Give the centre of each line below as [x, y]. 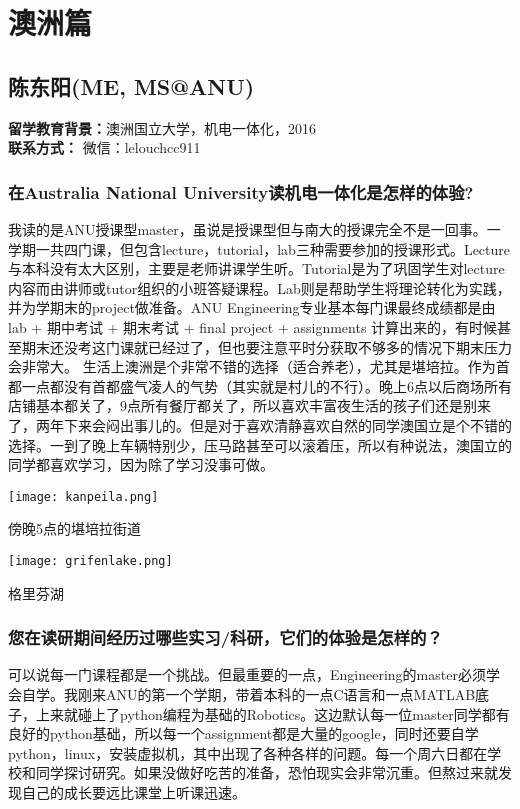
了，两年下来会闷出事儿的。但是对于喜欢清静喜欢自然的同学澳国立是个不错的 [260, 424]
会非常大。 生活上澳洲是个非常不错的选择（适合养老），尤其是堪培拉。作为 [252, 366]
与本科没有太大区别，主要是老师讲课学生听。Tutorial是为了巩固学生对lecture [256, 268]
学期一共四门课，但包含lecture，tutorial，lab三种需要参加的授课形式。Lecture [259, 248]
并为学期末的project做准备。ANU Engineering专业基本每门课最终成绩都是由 [252, 307]
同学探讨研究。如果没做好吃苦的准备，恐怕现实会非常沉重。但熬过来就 [266, 772]
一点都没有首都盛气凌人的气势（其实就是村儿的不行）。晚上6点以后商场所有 [266, 385]
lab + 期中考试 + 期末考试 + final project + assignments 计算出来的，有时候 [253, 326]
